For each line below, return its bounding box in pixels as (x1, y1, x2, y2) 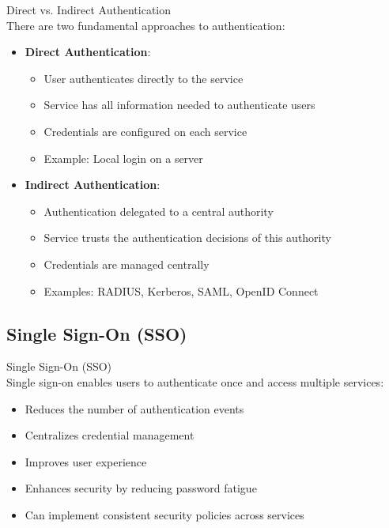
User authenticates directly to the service (43, 70, 244, 86)
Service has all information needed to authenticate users (43, 96, 315, 113)
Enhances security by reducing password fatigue (25, 480, 257, 496)
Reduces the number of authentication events (25, 400, 244, 417)
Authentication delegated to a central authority (43, 202, 274, 219)
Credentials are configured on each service (43, 123, 247, 139)
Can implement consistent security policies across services (25, 506, 304, 522)
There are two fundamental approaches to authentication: (6, 17, 285, 33)
